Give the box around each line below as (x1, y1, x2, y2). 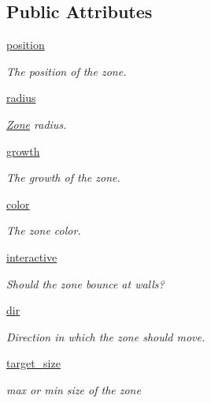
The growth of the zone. (6, 169, 120, 186)
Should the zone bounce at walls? (6, 275, 165, 292)
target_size (6, 355, 61, 371)
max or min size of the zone (6, 381, 141, 397)
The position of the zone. (6, 62, 127, 79)
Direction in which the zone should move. (6, 328, 205, 345)
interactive (6, 248, 57, 265)
